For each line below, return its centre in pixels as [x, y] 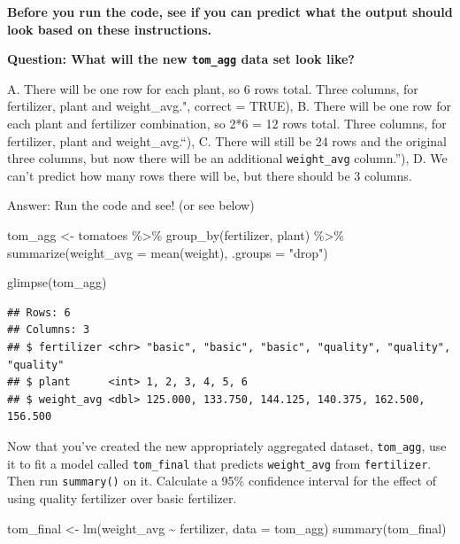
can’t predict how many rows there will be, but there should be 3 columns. [210, 175]
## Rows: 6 [39, 312]
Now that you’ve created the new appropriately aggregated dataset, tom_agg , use [227, 446]
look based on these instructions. [110, 29]
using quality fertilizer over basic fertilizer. [122, 497]
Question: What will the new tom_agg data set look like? [181, 59]
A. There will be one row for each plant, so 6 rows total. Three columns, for [213, 88]
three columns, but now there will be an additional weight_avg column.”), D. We [227, 158]
